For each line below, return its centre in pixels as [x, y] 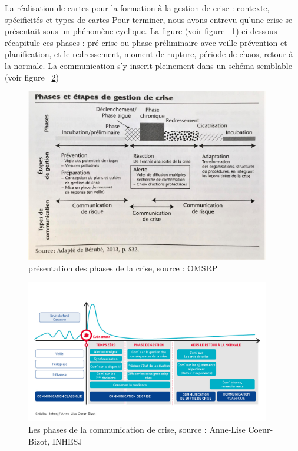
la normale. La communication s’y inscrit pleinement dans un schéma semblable [148, 65]
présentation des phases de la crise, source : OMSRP [123, 268]
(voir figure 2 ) [32, 77]
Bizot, [39, 441]
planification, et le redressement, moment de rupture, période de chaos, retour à [149, 54]
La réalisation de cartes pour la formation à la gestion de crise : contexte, [137, 8]
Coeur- [261, 429]
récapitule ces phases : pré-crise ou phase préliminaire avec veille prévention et [146, 42]
